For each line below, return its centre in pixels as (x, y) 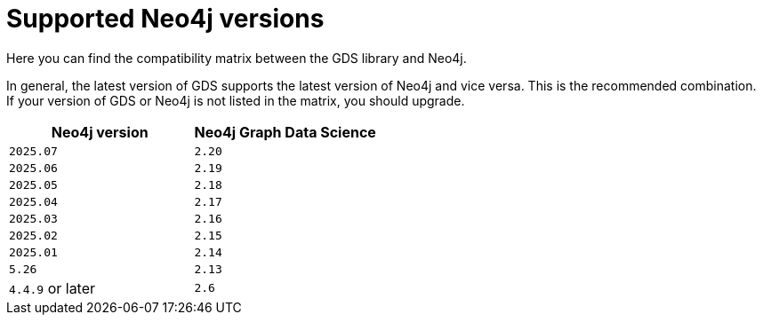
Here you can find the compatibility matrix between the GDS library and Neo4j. (237, 58)
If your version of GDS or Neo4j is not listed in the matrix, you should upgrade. (236, 100)
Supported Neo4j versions (165, 19)
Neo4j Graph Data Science (285, 132)
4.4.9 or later (52, 288)
